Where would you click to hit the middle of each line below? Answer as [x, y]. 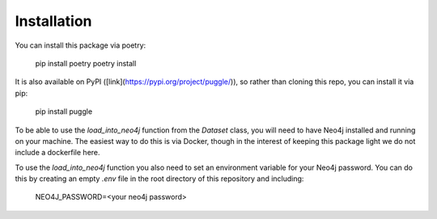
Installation [53, 21]
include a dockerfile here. [57, 153]
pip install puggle [64, 112]
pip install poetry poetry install [86, 63]
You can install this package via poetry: [81, 45]
